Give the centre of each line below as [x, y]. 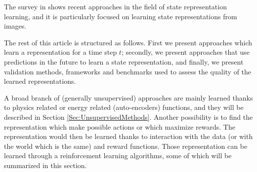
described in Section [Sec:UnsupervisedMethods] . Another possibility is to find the [128, 117]
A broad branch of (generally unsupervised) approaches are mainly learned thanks [128, 97]
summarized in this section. [45, 165]
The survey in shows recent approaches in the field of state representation [115, 6]
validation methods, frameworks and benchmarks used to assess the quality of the [128, 71]
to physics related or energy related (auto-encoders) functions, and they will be [124, 107]
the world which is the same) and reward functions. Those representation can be [126, 146]
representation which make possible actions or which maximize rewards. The [120, 126]
